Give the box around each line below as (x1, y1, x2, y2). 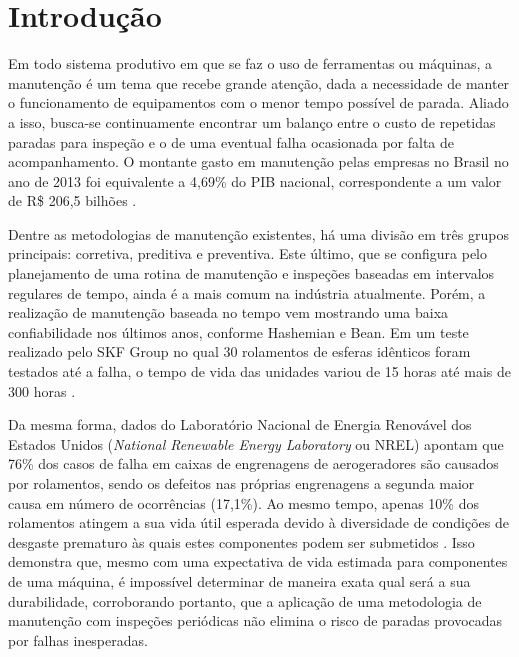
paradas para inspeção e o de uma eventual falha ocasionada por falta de (8, 131, 455, 152)
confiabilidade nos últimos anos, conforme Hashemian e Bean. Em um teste (8, 321, 469, 342)
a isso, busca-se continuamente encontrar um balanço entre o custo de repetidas (8, 111, 496, 132)
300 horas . (8, 380, 76, 401)
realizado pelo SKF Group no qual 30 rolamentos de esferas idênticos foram (8, 341, 471, 362)
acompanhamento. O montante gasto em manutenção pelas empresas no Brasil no (8, 151, 509, 172)
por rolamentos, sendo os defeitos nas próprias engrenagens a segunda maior (8, 473, 475, 493)
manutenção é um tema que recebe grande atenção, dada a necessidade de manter (8, 72, 510, 93)
